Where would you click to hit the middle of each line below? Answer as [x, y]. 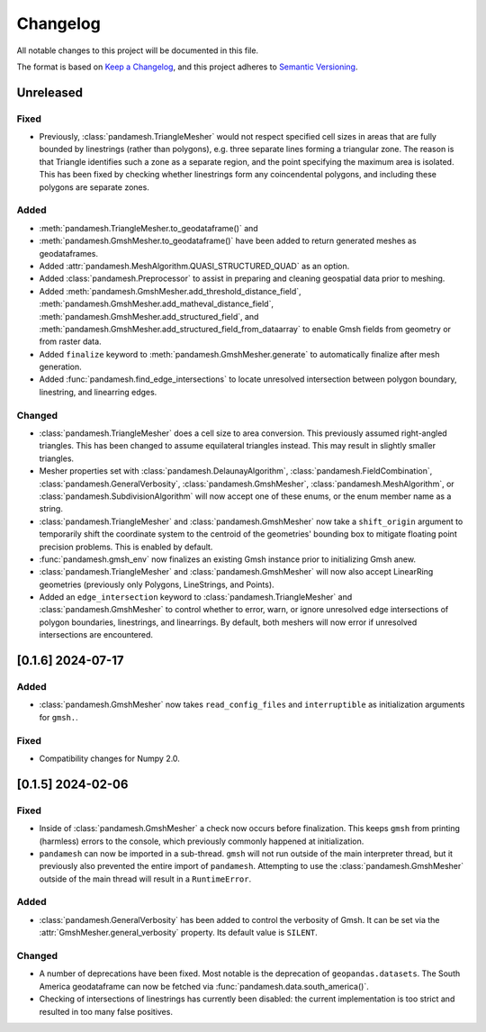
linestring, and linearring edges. [98, 392]
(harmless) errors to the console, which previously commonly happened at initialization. [202, 841]
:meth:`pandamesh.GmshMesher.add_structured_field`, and [149, 316]
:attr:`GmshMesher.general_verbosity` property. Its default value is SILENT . [179, 933]
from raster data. [71, 341]
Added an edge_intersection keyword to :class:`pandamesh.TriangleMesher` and [196, 597]
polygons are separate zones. [94, 187]
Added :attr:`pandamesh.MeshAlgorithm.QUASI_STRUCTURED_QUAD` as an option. [194, 266]
